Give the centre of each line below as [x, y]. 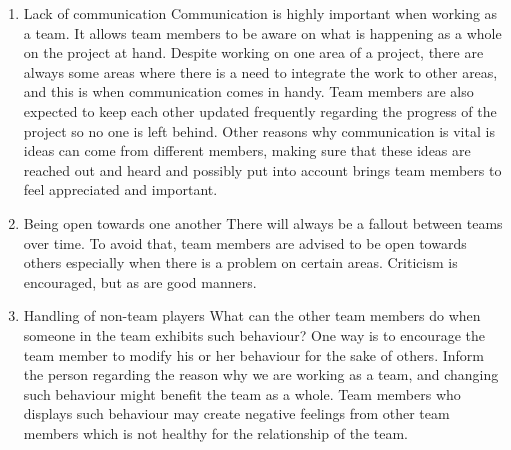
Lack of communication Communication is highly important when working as [260, 13]
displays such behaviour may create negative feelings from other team [236, 413]
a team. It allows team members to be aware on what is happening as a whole [262, 32]
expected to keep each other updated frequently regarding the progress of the [260, 110]
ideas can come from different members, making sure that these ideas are [247, 150]
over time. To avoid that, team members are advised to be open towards [245, 242]
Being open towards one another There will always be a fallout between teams [263, 222]
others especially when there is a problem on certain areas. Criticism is [240, 262]
